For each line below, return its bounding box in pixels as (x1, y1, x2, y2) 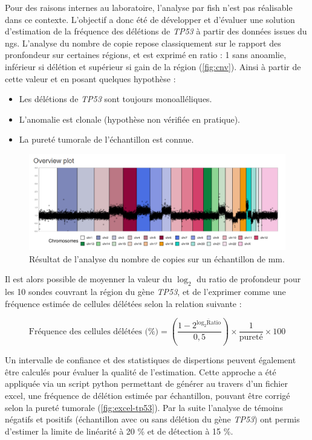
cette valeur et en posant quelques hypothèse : (5, 72, 176, 85)
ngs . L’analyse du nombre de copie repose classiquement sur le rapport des (5, 36, 281, 49)
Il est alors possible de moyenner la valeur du (5, 273, 172, 285)
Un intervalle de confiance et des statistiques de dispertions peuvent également (5, 354, 296, 366)
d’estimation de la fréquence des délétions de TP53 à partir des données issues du (5, 25, 307, 37)
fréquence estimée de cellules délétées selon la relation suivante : (5, 297, 242, 309)
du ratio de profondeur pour (197, 273, 301, 285)
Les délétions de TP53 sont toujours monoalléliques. (19, 92, 212, 105)
